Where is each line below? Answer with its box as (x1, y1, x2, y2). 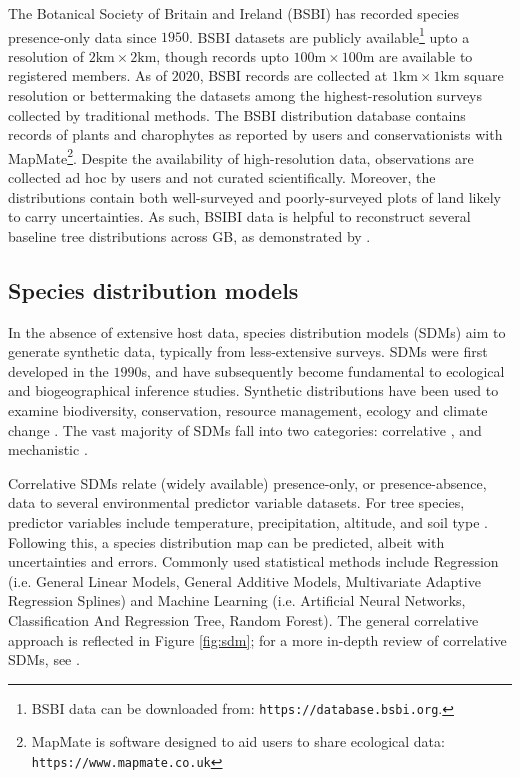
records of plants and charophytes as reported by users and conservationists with (8, 124, 503, 145)
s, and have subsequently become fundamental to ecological (141, 360, 505, 381)
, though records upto (156, 45, 289, 66)
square (464, 65, 504, 86)
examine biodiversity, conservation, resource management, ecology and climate (8, 400, 488, 421)
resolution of (8, 45, 84, 66)
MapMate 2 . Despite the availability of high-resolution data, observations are (8, 144, 474, 168)
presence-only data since (8, 26, 157, 47)
